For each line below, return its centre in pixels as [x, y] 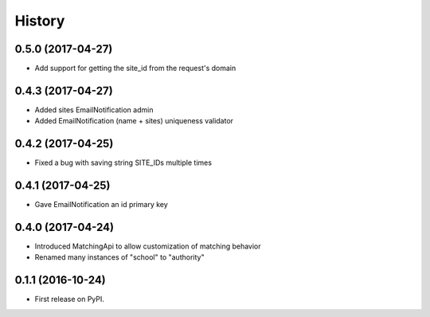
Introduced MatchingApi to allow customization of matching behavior [148, 246]
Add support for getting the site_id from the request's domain [135, 68]
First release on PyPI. [70, 299]
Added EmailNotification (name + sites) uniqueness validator [134, 121]
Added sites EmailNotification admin [94, 110]
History [40, 21]
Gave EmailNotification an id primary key [102, 205]
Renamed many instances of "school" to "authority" [119, 257]
